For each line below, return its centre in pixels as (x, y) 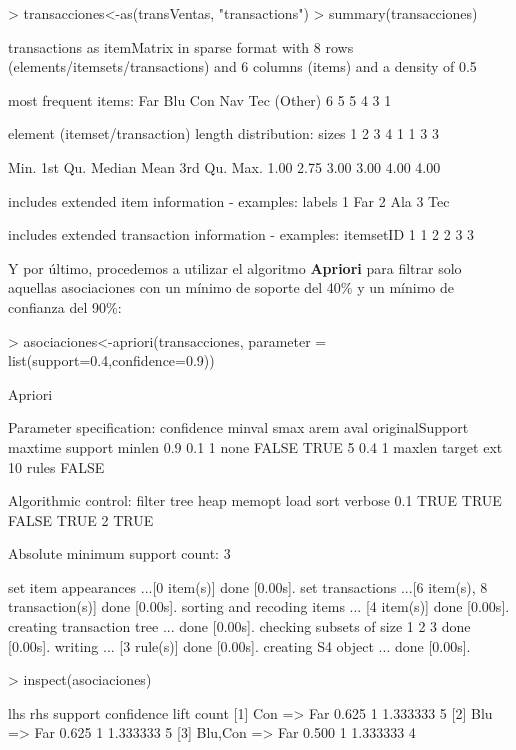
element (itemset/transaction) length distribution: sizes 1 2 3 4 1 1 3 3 (223, 133)
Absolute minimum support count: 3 (119, 553)
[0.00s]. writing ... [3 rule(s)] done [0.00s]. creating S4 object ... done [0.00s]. (239, 645)
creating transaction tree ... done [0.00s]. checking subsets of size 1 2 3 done (239, 626)
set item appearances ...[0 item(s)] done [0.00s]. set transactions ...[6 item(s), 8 (248, 586)
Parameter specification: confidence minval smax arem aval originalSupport (238, 427)
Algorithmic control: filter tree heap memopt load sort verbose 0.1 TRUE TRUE (255, 500)
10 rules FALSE (56, 466)
